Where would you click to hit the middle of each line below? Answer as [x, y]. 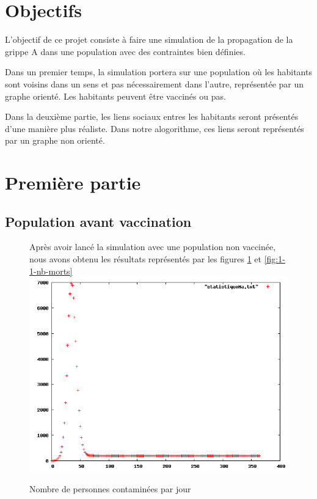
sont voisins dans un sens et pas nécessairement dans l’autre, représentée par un [155, 83]
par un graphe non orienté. [55, 140]
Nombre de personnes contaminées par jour [110, 488]
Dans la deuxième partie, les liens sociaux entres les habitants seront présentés [152, 116]
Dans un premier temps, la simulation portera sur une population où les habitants [158, 72]
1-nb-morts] [51, 271]
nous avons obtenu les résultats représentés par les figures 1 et [146, 259]
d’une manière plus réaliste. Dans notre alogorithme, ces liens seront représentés [155, 128]
